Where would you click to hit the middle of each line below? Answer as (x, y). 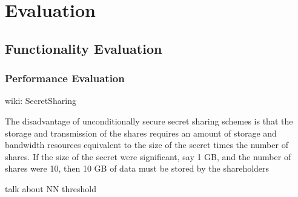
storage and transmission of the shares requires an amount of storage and (141, 133)
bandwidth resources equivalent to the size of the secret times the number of (147, 145)
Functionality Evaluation (84, 48)
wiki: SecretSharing (41, 101)
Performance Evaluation (65, 78)
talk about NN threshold (51, 188)
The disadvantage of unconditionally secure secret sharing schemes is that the (149, 121)
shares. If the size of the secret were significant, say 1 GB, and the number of (148, 156)
